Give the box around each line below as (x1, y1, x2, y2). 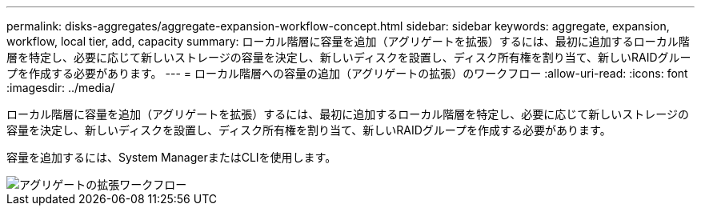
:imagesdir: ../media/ (6, 81, 115, 94)
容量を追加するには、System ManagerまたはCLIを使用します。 (6, 150, 337, 164)
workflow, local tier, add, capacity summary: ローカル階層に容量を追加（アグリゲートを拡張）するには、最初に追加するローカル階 (6, 34, 690, 48)
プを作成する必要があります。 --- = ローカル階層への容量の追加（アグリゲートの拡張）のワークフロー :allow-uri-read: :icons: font (6, 66, 688, 80)
